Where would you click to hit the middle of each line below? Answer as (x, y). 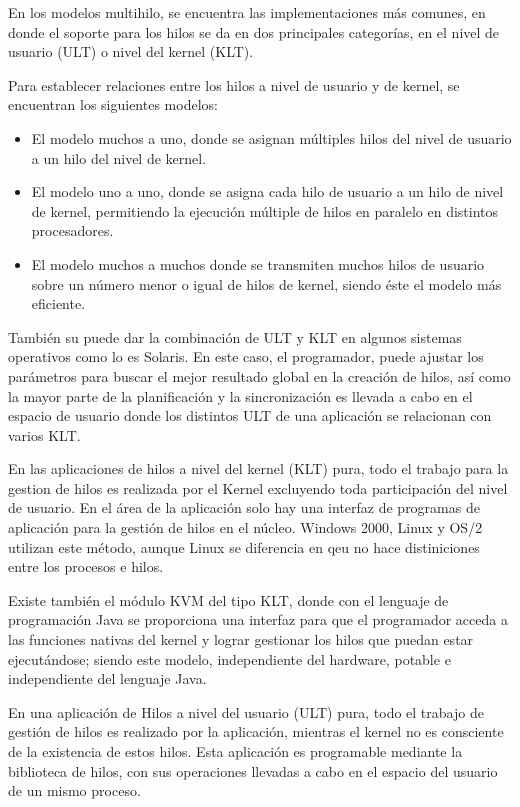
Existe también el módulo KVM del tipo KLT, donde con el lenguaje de (228, 599)
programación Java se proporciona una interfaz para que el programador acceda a (258, 619)
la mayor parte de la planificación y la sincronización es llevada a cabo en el (240, 395)
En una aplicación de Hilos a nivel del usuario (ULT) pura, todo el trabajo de (246, 711)
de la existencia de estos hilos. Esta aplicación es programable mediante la (235, 751)
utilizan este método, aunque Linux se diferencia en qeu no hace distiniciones (244, 546)
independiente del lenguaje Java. (107, 678)
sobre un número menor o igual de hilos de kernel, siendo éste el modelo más (266, 283)
